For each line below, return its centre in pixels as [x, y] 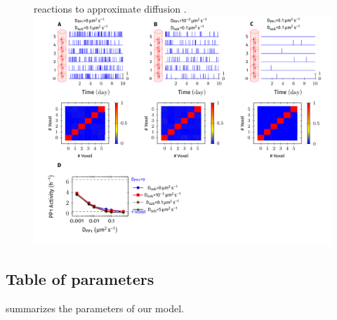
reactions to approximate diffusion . [110, 8]
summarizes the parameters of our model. [95, 308]
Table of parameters [80, 278]
